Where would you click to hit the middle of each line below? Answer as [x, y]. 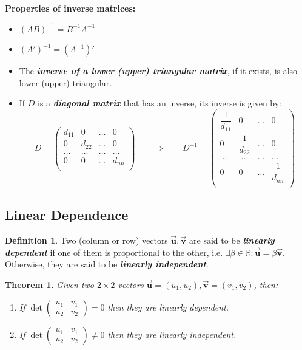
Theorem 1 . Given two [49, 284]
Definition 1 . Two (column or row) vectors [86, 240]
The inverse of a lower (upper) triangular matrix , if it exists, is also [158, 71]
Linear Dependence [67, 215]
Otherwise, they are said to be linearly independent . [107, 264]
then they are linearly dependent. [168, 307]
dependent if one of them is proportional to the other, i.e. [114, 252]
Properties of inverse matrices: [70, 8]
